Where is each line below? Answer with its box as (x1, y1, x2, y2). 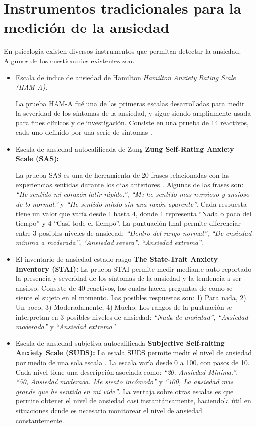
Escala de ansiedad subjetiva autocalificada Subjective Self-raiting (15, 337, 225, 348)
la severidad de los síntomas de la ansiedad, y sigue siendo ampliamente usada (15, 108, 251, 118)
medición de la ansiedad (4, 17, 170, 37)
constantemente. (15, 415, 64, 425)
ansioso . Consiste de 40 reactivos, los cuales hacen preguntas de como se (15, 282, 233, 293)
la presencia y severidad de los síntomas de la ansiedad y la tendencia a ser (15, 273, 241, 283)
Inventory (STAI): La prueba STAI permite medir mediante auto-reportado (15, 263, 252, 274)
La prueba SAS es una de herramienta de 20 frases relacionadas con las (15, 170, 230, 180)
